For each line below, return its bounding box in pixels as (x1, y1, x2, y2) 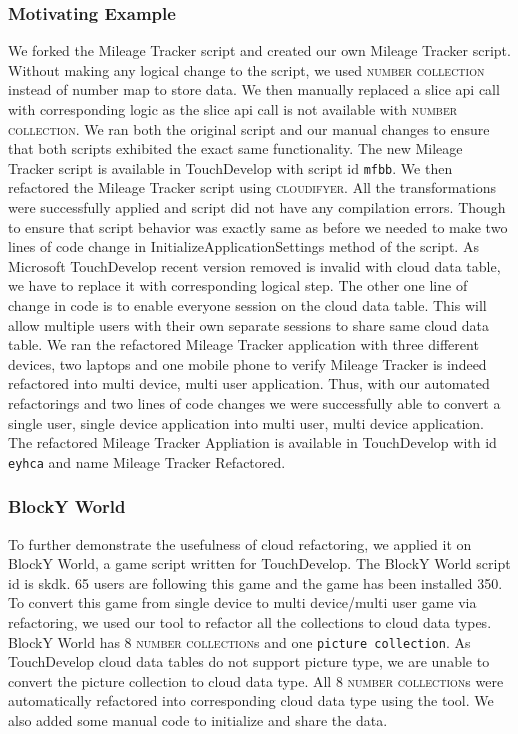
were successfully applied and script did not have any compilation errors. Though (8, 197, 506, 218)
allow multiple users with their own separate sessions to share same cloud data (8, 314, 490, 335)
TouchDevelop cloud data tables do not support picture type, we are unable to (8, 651, 490, 672)
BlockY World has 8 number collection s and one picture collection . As (8, 631, 471, 652)
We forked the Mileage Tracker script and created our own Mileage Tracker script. (8, 40, 511, 61)
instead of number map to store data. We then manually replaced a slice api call (8, 79, 500, 100)
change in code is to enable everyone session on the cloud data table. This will (8, 295, 487, 315)
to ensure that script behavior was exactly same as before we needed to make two (8, 216, 508, 237)
